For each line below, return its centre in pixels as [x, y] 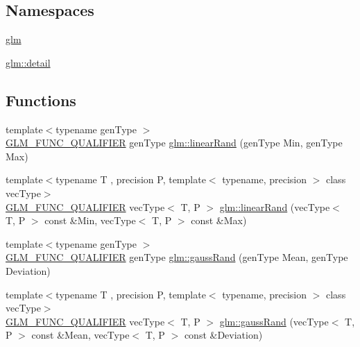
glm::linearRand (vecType [275, 206]
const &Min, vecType [90, 220]
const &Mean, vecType [80, 335]
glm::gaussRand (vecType [274, 321]
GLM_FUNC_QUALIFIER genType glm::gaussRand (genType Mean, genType [177, 257]
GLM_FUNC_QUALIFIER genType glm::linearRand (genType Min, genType [174, 143]
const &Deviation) [223, 335]
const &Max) [219, 220]
